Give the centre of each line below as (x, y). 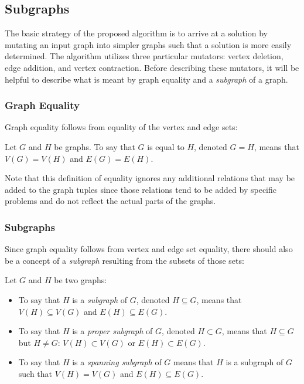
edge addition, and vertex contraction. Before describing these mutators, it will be (152, 67)
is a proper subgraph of (112, 331)
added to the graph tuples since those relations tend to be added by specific (141, 189)
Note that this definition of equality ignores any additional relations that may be (150, 178)
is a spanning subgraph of (117, 362)
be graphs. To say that (95, 146)
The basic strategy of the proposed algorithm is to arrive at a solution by (136, 33)
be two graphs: (81, 280)
